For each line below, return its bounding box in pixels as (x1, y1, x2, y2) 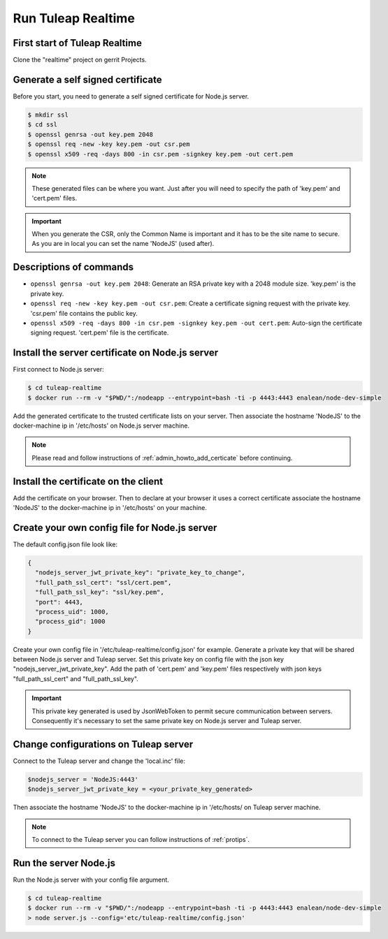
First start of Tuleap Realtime (13, 37, 143, 49)
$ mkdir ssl (27, 110, 69, 119)
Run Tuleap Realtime (13, 10, 136, 26)
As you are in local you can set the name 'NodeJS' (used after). (31, 240, 215, 248)
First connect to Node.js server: (13, 365, 104, 374)
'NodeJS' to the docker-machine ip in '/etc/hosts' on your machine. (13, 504, 208, 512)
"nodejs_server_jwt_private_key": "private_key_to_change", (35, 569, 245, 576)
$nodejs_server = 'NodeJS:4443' (27, 776, 139, 783)
